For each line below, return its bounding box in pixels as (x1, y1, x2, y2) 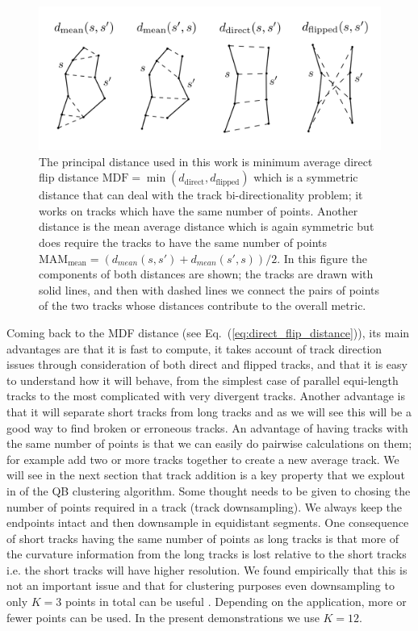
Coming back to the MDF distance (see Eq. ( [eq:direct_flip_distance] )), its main (6, 324, 410, 341)
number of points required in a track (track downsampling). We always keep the (6, 498, 403, 515)
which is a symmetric (253, 169, 358, 186)
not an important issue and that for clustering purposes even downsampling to (6, 577, 395, 594)
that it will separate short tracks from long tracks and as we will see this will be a (6, 403, 412, 420)
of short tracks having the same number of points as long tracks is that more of (6, 529, 399, 546)
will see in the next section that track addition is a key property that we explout (6, 466, 405, 483)
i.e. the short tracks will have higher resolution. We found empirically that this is (6, 561, 408, 578)
